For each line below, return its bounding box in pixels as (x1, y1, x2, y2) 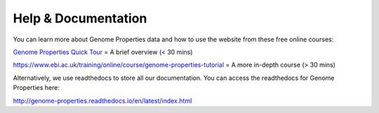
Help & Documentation (13, 11, 147, 26)
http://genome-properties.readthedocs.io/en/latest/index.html (13, 96, 192, 105)
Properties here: (13, 84, 60, 92)
